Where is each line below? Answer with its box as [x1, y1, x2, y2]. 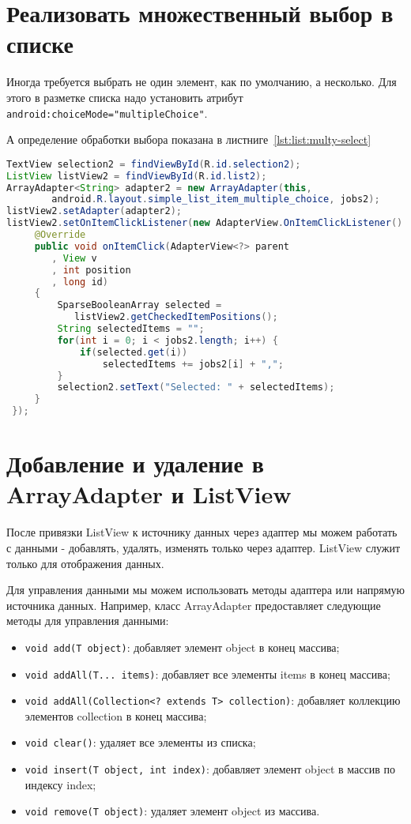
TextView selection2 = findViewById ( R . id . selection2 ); [6, 158, 301, 170]
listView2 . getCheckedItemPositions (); [74, 311, 278, 323]
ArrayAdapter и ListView [6, 478, 292, 510]
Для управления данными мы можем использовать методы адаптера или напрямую [6, 581, 405, 598]
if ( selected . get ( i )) [80, 346, 188, 358]
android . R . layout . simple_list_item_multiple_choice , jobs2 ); [51, 194, 380, 205]
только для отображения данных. [6, 555, 164, 571]
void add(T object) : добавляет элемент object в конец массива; [25, 638, 340, 655]
